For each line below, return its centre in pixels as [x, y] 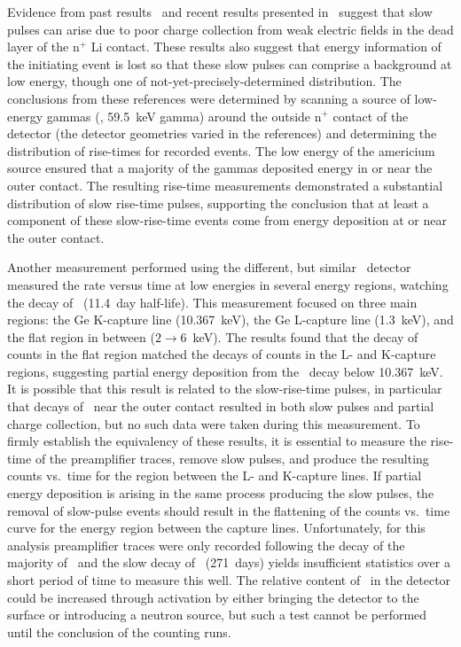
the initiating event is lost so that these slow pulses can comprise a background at [230, 63]
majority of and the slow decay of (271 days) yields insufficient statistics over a [229, 562]
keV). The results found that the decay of [305, 336]
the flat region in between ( [81, 336]
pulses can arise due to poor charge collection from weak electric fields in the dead [230, 29]
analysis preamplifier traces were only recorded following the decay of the [206, 545]
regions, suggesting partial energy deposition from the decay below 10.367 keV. [225, 371]
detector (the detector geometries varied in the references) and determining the [222, 133]
